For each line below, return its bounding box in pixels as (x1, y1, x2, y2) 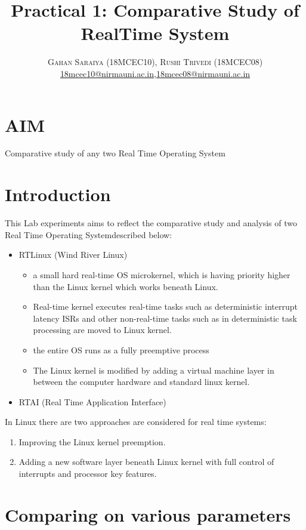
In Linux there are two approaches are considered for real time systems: (5, 415, 267, 428)
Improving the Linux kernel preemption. (18, 435, 166, 448)
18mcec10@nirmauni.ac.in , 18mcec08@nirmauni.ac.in (60, 67, 251, 79)
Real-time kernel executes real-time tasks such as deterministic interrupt (33, 300, 298, 313)
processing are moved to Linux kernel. (33, 323, 172, 336)
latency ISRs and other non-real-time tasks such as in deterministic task (33, 312, 297, 324)
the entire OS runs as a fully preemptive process (33, 343, 209, 356)
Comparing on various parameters (5, 502, 291, 526)
